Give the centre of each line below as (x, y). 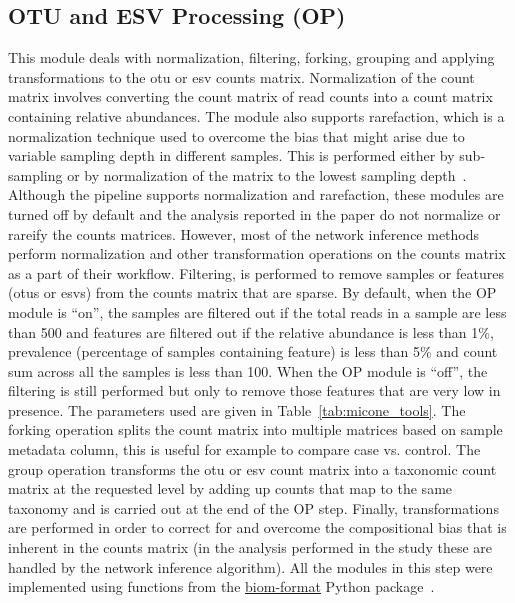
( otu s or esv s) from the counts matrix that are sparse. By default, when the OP (252, 292)
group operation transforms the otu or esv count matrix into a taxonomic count (252, 468)
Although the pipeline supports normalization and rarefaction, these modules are (256, 194)
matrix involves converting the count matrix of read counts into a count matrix (250, 96)
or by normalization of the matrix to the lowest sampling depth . (267, 174)
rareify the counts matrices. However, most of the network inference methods (244, 233)
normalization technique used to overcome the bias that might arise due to (236, 135)
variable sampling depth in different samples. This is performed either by (231, 155)
